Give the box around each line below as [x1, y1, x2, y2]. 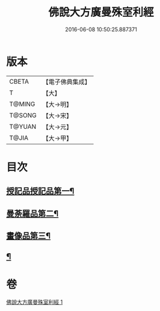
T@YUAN [9, 122, 37, 131]
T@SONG [9, 111, 37, 119]
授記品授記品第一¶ [6, 186, 75, 196]
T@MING [9, 100, 35, 108]
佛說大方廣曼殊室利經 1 [6, 298, 63, 306]
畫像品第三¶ [6, 231, 51, 241]
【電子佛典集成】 [42, 78, 91, 86]
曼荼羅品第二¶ [6, 208, 59, 218]
